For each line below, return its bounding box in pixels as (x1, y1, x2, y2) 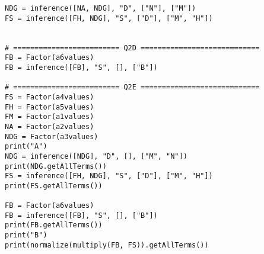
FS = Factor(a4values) (5, 92, 94, 101)
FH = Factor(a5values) (5, 102, 94, 111)
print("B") (5, 231, 47, 240)
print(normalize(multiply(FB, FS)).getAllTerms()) (5, 240, 209, 249)
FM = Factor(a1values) (5, 112, 94, 121)
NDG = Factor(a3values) (5, 132, 98, 141)
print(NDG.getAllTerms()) (5, 162, 107, 171)
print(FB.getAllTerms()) (5, 221, 103, 230)
